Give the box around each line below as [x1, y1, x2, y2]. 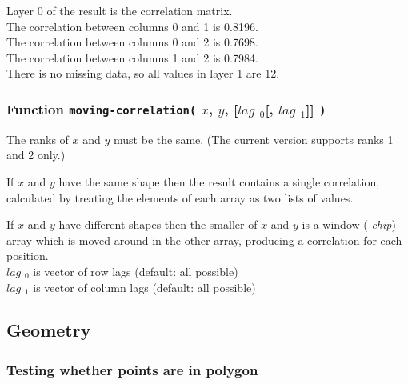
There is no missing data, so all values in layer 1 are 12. [6, 65, 280, 82]
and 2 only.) [6, 146, 66, 163]
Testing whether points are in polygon [6, 359, 258, 379]
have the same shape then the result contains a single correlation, [58, 173, 380, 190]
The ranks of [6, 130, 69, 147]
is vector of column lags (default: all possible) [33, 278, 256, 295]
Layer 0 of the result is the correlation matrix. [6, 2, 233, 18]
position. [6, 247, 49, 264]
